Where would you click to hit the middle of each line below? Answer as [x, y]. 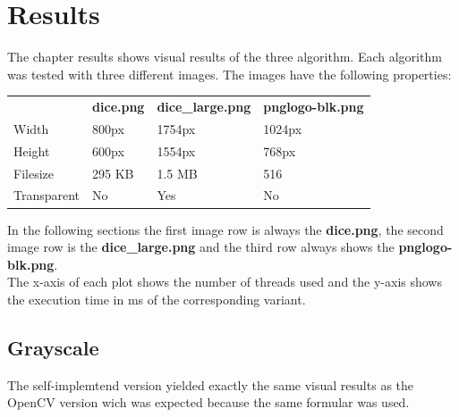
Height [32, 150]
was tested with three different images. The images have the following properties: [229, 74]
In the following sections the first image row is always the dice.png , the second [225, 229]
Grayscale [53, 347]
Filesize [34, 173]
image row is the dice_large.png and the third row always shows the [201, 247]
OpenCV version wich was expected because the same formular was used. [208, 402]
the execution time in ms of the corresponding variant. [157, 299]
